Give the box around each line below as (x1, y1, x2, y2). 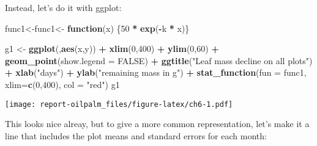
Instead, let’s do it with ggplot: (5, 1, 122, 13)
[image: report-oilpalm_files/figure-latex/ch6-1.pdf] (5, 100, 233, 109)
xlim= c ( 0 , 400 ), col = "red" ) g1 (5, 78, 120, 90)
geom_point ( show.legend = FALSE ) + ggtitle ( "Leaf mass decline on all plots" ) (5, 54, 313, 67)
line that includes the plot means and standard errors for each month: (5, 129, 267, 142)
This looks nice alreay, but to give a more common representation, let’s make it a (5, 117, 310, 130)
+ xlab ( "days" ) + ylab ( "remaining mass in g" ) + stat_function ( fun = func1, (5, 66, 307, 79)
